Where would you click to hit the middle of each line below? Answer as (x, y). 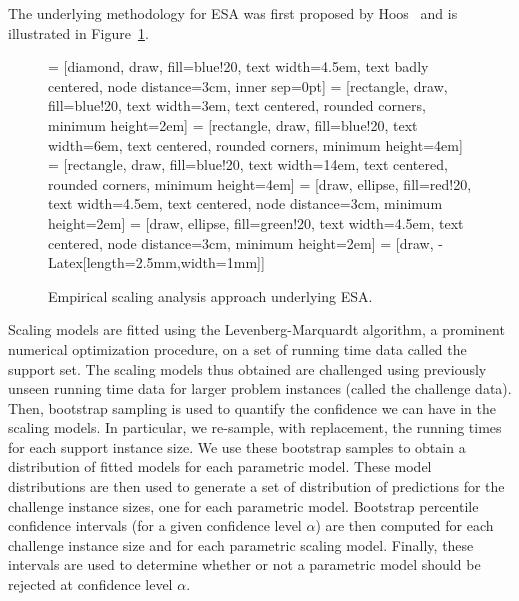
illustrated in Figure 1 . (78, 32)
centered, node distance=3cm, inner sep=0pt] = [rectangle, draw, (248, 85)
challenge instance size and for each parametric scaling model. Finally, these (241, 544)
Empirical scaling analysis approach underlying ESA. (210, 295)
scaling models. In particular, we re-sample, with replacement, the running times (255, 427)
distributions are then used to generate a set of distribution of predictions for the (256, 486)
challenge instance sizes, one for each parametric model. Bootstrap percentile (243, 505)
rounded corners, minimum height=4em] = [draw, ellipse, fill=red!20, (260, 183)
